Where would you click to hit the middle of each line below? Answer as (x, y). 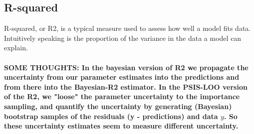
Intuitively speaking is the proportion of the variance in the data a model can (123, 38)
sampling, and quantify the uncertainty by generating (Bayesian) (118, 106)
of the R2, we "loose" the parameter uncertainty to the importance (122, 96)
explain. (16, 48)
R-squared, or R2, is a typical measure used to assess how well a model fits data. (127, 28)
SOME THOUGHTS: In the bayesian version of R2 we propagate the (126, 67)
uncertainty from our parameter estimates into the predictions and (122, 77)
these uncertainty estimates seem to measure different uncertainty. (121, 126)
